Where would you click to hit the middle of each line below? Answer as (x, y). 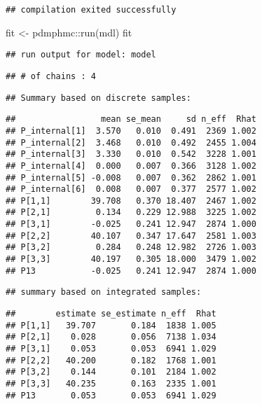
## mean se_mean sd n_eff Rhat (131, 119)
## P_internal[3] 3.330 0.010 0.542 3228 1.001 (131, 154)
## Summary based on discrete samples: (98, 98)
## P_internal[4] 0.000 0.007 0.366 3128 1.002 (131, 166)
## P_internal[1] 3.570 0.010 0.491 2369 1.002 (131, 131)
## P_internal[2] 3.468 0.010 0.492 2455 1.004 (131, 142)
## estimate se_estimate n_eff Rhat (111, 314)
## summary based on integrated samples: (104, 292)
